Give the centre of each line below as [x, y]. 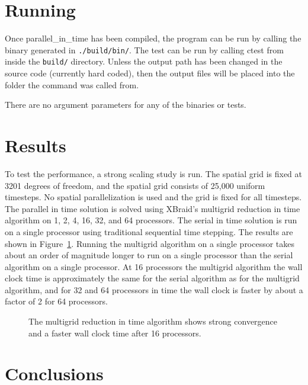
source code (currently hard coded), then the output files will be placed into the [150, 73]
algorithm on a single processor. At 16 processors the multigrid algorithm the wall [154, 266]
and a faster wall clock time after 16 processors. [115, 333]
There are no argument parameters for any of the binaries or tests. [126, 105]
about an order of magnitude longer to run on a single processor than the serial [149, 255]
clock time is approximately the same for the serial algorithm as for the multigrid [152, 278]
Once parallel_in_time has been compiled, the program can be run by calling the [153, 38]
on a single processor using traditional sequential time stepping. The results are [149, 231]
